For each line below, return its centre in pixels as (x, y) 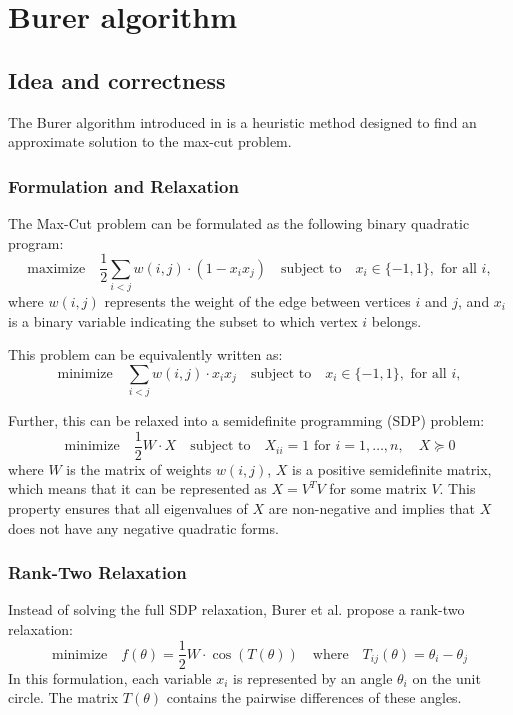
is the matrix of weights (139, 468)
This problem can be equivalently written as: (145, 354)
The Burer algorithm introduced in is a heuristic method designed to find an (242, 121)
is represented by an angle (313, 677)
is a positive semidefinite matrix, (392, 468)
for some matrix (378, 488)
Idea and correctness (117, 79)
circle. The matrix (63, 697)
